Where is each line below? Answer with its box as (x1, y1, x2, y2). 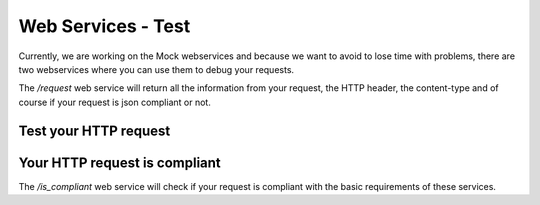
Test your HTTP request (18, 122, 171, 139)
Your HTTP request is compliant (18, 154, 222, 171)
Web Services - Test (18, 15, 191, 37)
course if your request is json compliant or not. (18, 96, 212, 108)
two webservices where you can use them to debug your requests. (18, 63, 295, 75)
